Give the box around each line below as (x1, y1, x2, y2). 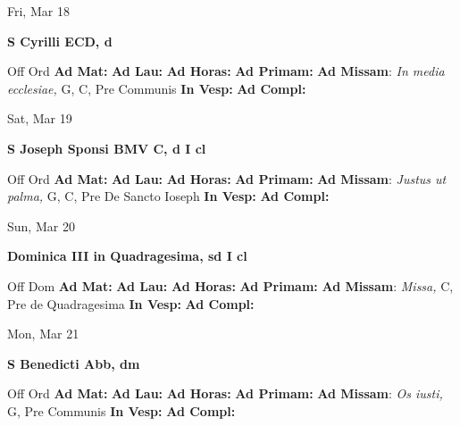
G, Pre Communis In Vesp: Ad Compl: (7, 401, 236, 420)
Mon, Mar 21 (7, 324, 79, 343)
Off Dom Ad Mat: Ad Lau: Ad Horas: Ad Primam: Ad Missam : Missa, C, (7, 276, 454, 295)
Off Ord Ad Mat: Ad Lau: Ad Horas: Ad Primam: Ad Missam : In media (7, 62, 445, 80)
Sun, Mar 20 (7, 216, 75, 235)
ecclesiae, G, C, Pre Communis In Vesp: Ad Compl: (7, 79, 306, 97)
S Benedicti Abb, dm (7, 354, 140, 372)
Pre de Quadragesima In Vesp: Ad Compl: (7, 294, 255, 313)
